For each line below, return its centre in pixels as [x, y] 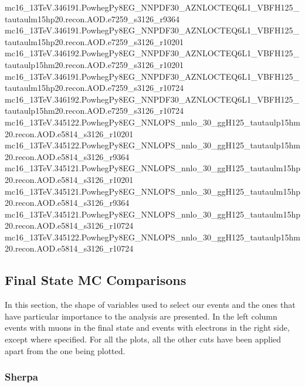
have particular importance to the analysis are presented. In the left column [141, 316]
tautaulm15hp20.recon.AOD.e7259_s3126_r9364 [92, 18]
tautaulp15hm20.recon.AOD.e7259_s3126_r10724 [94, 111]
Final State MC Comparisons [96, 280]
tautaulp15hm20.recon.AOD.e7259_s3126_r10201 [94, 64]
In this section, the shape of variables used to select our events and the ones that [150, 305]
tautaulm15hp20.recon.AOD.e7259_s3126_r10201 [94, 41]
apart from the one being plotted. [65, 350]
